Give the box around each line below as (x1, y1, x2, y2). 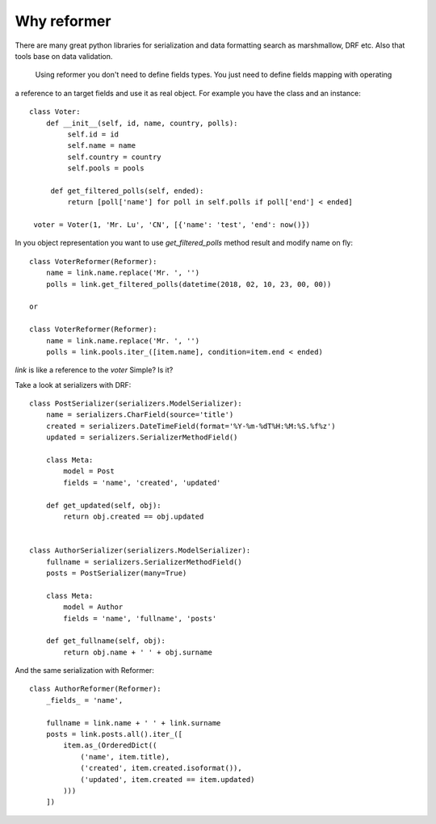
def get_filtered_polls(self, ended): (50, 186, 204, 195)
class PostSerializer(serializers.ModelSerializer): (29, 399, 242, 408)
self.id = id (67, 129, 119, 139)
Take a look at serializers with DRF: (15, 380, 132, 389)
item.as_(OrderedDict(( (63, 741, 157, 750)
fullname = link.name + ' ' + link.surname (45, 718, 221, 727)
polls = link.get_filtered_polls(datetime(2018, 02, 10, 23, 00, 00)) (45, 280, 332, 288)
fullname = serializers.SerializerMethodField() (45, 557, 242, 566)
